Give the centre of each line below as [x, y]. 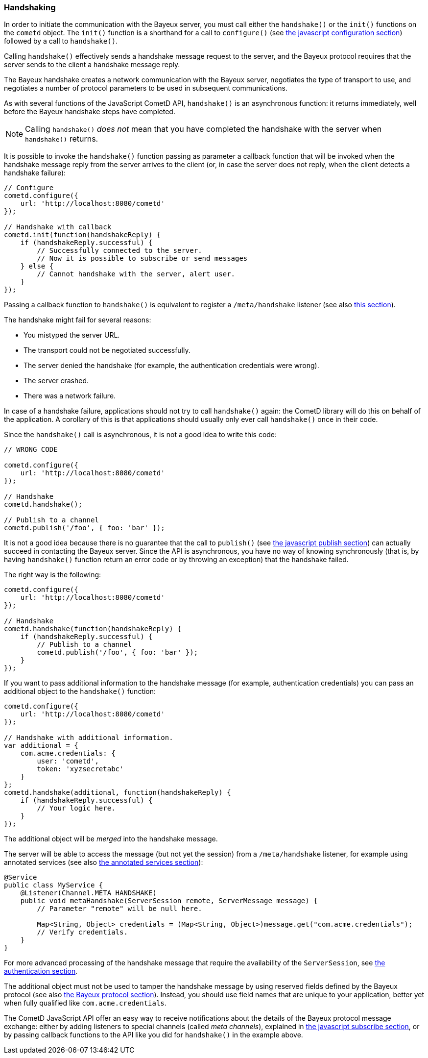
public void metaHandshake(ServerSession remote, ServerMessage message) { [169, 901]
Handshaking [30, 7]
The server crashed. [56, 381]
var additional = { [41, 746]
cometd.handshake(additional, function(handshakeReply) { [118, 793]
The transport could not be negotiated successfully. [107, 350]
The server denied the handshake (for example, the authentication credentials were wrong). [171, 366]
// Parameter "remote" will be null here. [119, 909]
